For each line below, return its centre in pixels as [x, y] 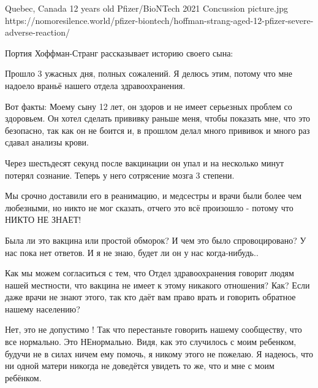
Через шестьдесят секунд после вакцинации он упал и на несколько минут [145, 162]
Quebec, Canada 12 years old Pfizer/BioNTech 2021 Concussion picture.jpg [147, 8]
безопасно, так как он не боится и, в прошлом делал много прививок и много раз [157, 130]
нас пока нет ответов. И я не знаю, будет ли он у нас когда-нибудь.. [132, 252]
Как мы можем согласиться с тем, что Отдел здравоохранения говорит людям [150, 273]
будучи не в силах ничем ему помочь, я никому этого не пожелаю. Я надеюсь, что [159, 353]
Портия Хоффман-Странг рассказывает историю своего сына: [119, 52]
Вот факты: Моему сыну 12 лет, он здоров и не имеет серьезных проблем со [149, 106]
